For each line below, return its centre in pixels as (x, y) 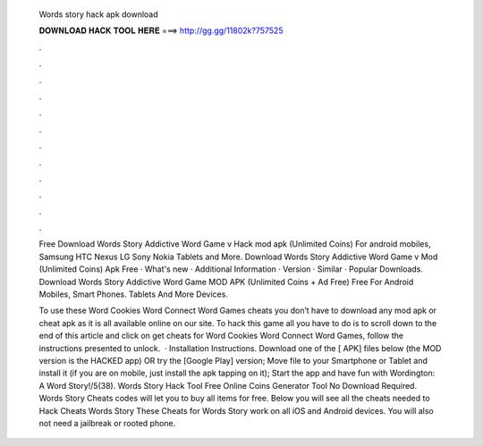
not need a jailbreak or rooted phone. (107, 423)
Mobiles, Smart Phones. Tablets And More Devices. (133, 294)
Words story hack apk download (98, 14)
